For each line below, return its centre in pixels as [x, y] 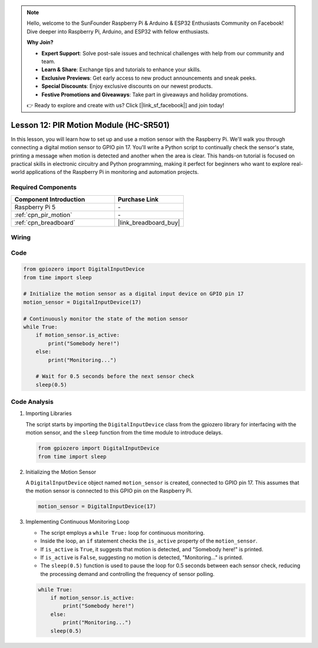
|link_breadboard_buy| [149, 222]
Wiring [21, 237]
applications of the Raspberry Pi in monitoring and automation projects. [112, 172]
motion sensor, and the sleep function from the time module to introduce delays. [124, 433]
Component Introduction [50, 199]
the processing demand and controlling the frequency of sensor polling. [127, 574]
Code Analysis [32, 402]
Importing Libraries [49, 413]
